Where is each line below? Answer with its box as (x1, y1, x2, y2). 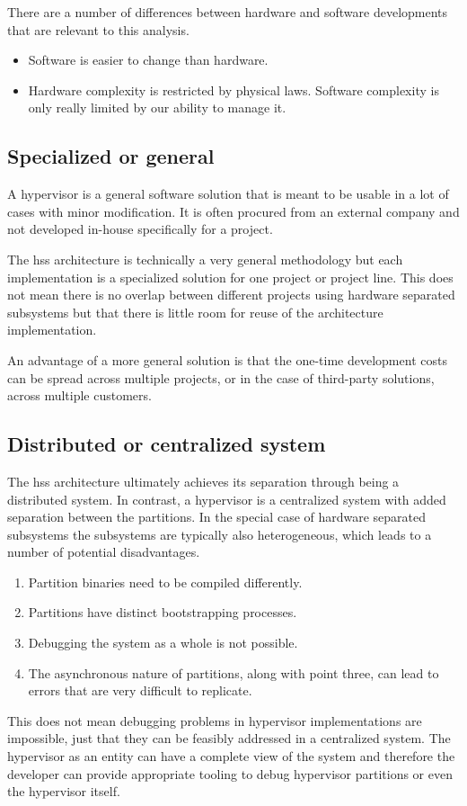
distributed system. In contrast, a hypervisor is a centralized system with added (7, 489, 446, 508)
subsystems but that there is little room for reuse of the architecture (7, 302, 383, 321)
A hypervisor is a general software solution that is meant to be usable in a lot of (7, 184, 449, 203)
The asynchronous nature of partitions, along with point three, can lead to (28, 663, 439, 682)
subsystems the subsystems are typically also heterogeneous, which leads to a (7, 524, 432, 543)
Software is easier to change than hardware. (28, 50, 269, 69)
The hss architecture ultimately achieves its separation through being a (7, 471, 400, 490)
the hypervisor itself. (7, 782, 120, 801)
